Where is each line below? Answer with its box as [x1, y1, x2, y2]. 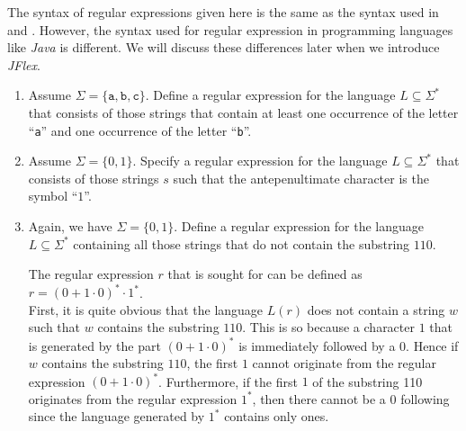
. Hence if [406, 336, 459, 355]
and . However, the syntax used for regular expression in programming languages [7, 20, 453, 39]
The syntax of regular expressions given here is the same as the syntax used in [7, 3, 439, 21]
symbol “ [28, 186, 78, 205]
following [400, 389, 450, 408]
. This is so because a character [242, 318, 415, 337]
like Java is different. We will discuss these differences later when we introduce [7, 38, 440, 57]
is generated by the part [28, 336, 161, 355]
